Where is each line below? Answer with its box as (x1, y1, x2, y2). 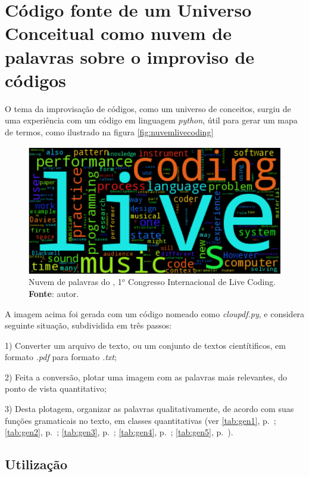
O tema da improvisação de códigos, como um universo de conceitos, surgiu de (5, 102, 291, 114)
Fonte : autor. (29, 287, 79, 299)
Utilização (5, 455, 68, 473)
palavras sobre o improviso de (5, 44, 255, 69)
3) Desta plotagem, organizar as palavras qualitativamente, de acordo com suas (5, 402, 294, 415)
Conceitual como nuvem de (5, 21, 232, 45)
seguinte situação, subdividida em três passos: (5, 319, 172, 332)
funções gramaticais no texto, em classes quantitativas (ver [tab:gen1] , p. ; (5, 414, 276, 426)
